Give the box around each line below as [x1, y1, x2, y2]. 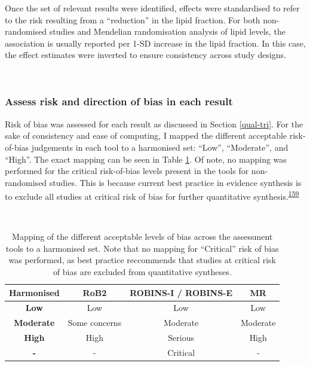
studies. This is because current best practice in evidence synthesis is [49, 176, 302, 188]
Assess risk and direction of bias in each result [5, 94, 233, 109]
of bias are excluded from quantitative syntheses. [53, 265, 232, 277]
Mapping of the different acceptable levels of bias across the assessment [12, 230, 273, 243]
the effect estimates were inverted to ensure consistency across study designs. [5, 48, 286, 61]
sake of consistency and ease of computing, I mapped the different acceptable [5, 129, 287, 142]
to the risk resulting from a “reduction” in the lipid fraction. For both [5, 13, 260, 26]
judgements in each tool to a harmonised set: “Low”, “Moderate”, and [31, 141, 288, 153]
